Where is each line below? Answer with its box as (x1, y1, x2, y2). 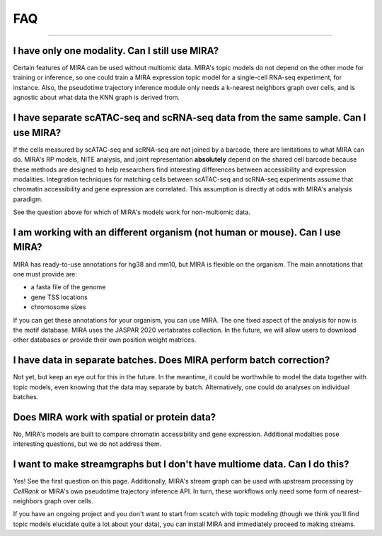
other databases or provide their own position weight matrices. (13, 335, 197, 344)
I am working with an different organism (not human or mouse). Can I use (13, 226, 341, 238)
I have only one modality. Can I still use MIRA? (13, 45, 219, 57)
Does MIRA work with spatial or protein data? (13, 411, 216, 423)
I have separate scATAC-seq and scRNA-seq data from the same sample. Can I (13, 112, 366, 124)
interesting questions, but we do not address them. (13, 440, 162, 448)
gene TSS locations (30, 293, 88, 301)
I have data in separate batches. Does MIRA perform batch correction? (13, 354, 330, 367)
